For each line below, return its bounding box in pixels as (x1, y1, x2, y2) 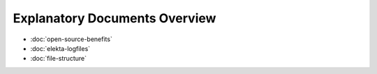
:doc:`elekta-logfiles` (30, 44, 91, 52)
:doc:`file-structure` (30, 54, 87, 63)
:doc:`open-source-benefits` (30, 35, 113, 43)
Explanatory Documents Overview (13, 10, 216, 26)
